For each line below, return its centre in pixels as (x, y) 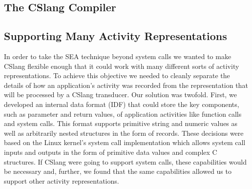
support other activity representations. (62, 180)
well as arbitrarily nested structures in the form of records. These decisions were (124, 133)
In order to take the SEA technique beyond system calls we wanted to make (118, 56)
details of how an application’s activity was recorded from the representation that (126, 85)
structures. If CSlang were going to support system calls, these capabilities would (125, 161)
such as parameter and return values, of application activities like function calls (123, 114)
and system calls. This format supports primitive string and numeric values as (121, 123)
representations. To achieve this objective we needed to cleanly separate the (117, 75)
